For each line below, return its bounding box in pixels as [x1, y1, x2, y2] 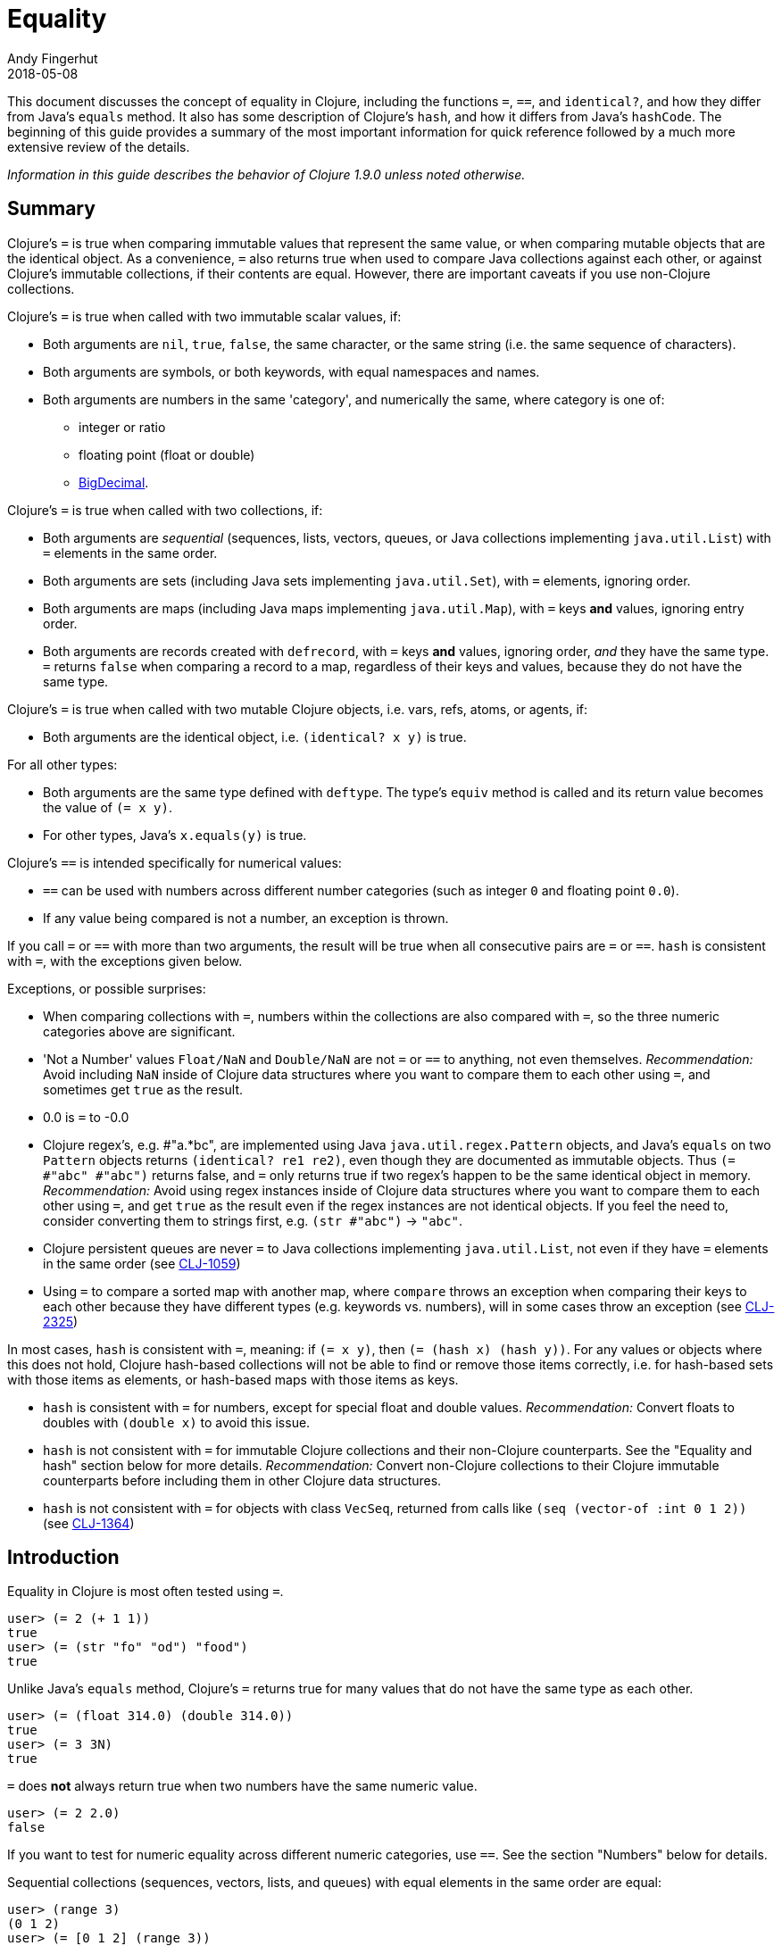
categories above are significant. [43, 1023, 236, 1039]
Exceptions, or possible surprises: [7, 980, 206, 996]
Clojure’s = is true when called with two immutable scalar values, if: [7, 308, 402, 324]
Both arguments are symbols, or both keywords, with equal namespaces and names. [43, 363, 540, 379]
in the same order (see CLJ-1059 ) [43, 1255, 241, 1271]
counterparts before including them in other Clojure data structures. [43, 1472, 442, 1488]
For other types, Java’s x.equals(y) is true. [43, 827, 307, 843]
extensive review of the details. [7, 138, 190, 154]
